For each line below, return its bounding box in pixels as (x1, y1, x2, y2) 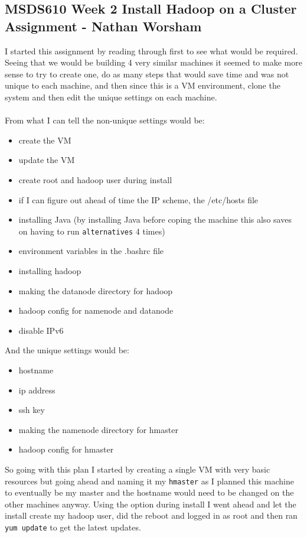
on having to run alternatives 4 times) (18, 224, 165, 237)
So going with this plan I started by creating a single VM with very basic (5, 463, 270, 475)
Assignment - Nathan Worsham (5, 17, 202, 35)
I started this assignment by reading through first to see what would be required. (5, 44, 298, 57)
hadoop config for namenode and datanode (18, 304, 174, 317)
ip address (18, 383, 55, 396)
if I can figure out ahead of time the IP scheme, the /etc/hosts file (18, 193, 259, 206)
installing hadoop (18, 264, 81, 276)
